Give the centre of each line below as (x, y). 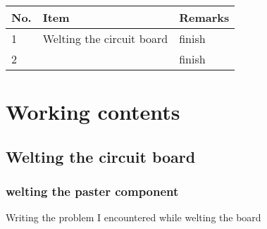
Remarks (204, 17)
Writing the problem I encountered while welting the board (133, 217)
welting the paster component (92, 191)
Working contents (93, 112)
